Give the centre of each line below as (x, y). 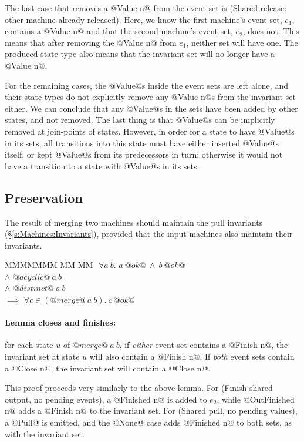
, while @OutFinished (256, 399)
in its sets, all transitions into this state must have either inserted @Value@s (142, 143)
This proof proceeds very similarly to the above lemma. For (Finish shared (139, 388)
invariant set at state (42, 356)
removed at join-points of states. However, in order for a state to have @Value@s (150, 131)
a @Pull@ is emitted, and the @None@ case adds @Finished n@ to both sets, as (148, 422)
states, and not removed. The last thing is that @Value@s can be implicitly (140, 120)
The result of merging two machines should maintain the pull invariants (134, 222)
